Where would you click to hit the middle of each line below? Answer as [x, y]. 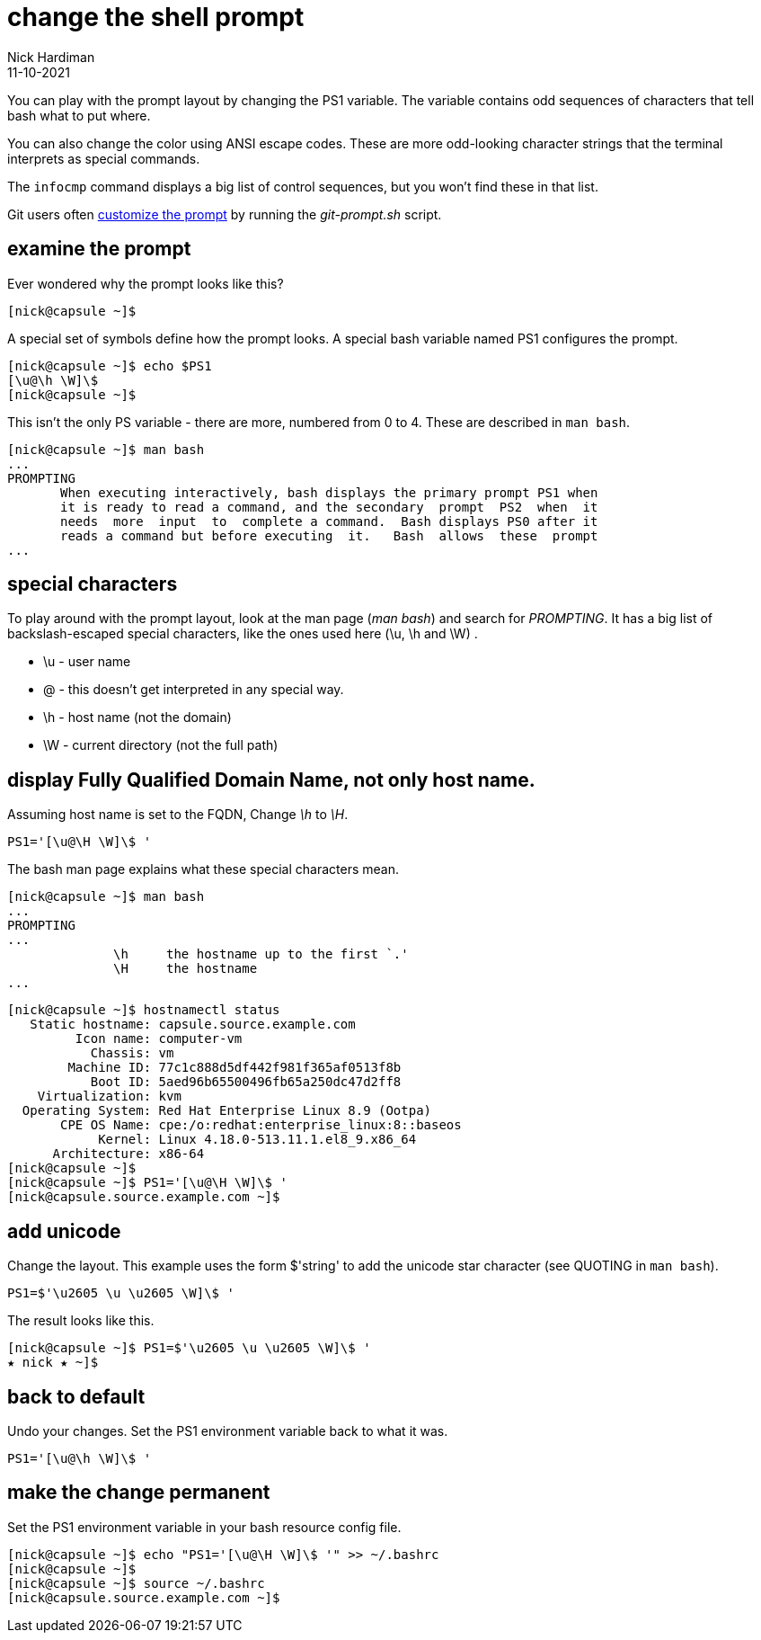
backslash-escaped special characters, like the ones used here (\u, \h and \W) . [243, 634]
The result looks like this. [81, 1321]
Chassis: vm [132, 1053]
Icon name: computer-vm [159, 1039]
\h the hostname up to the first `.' [261, 954]
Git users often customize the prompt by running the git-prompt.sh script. [225, 214]
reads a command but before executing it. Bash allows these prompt [329, 535]
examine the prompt [99, 249]
